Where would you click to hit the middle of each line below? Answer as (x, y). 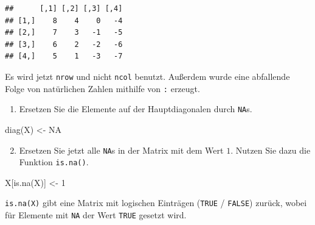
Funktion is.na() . (54, 162)
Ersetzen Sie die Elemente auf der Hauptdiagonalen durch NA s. (136, 109)
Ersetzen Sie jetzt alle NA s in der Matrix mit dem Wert (121, 150)
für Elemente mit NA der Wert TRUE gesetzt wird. (96, 215)
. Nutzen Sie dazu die (271, 150)
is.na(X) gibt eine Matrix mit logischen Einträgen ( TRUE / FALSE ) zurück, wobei (156, 203)
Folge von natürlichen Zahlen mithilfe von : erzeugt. (102, 88)
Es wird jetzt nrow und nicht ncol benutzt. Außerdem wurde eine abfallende (147, 76)
